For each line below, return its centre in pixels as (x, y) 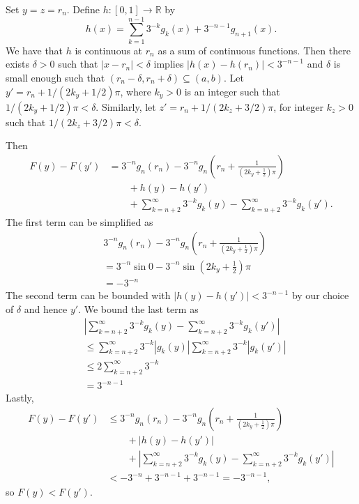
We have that (35, 50)
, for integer (298, 106)
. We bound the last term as (138, 308)
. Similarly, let (126, 106)
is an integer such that (232, 91)
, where (136, 91)
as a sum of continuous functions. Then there (254, 50)
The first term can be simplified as (79, 222)
